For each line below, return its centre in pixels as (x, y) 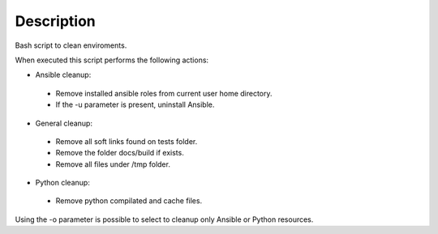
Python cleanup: (63, 183)
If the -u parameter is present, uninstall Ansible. (135, 104)
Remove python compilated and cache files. (129, 201)
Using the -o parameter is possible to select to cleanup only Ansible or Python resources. (164, 219)
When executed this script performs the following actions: (112, 60)
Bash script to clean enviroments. (71, 45)
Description (56, 21)
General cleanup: (64, 123)
